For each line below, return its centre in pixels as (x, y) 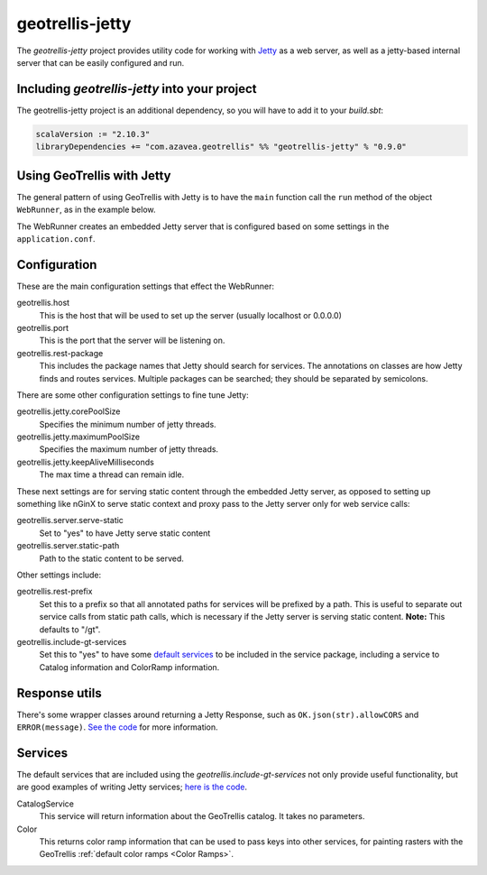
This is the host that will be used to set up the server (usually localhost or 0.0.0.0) (191, 315)
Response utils (60, 693)
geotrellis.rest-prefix (55, 592)
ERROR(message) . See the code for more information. (117, 727)
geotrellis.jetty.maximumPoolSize (78, 437)
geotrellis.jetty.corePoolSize (69, 411)
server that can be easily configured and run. (101, 62)
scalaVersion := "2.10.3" (93, 134)
